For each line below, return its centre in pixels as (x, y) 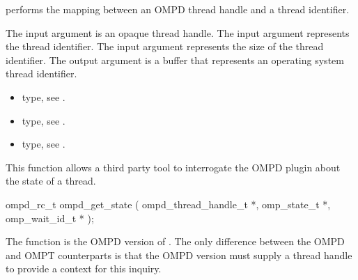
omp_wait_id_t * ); (50, 218)
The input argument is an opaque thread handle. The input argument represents (178, 32)
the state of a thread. (51, 181)
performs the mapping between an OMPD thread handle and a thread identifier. (178, 9)
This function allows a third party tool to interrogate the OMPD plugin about (173, 167)
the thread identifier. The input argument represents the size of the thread (165, 46)
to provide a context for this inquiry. (84, 269)
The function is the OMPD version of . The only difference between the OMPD (175, 241)
